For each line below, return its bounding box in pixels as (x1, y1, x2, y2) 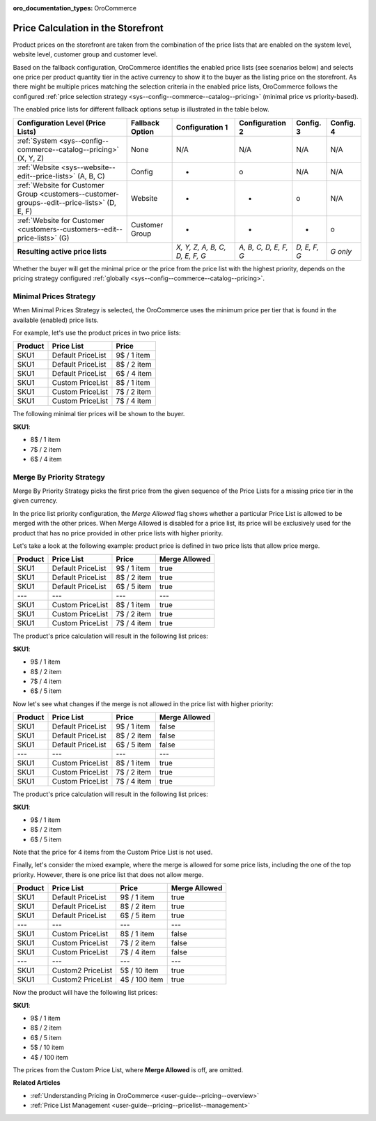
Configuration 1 (175, 122, 228, 132)
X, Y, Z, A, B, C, (175, 242, 226, 252)
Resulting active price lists (17, 246, 107, 256)
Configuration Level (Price (17, 118, 107, 128)
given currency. (13, 496, 58, 505)
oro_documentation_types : (13, 4, 93, 12)
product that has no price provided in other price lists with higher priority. (13, 528, 224, 537)
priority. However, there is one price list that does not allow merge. (13, 870, 204, 878)
